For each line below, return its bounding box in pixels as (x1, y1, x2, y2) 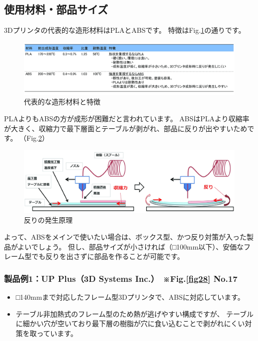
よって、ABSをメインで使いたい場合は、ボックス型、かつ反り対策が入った (4, 232, 247, 242)
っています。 (36, 328, 78, 338)
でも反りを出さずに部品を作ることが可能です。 (31, 251, 184, 261)
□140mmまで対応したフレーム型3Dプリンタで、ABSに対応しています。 (15, 292, 245, 302)
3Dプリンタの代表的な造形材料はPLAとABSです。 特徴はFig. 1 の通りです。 (4, 25, 246, 35)
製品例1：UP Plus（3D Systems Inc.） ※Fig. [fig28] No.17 (4, 272, 238, 284)
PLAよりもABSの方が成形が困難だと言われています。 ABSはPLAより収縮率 (4, 113, 250, 123)
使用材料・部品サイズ (4, 1, 108, 17)
